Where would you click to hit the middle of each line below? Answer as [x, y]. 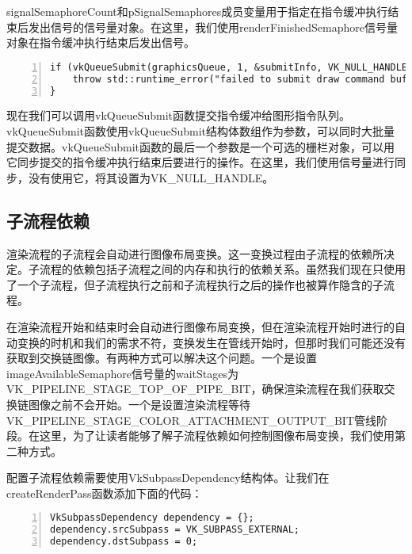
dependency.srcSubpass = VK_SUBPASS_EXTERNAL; [175, 530]
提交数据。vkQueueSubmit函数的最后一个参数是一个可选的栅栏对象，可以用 [201, 146]
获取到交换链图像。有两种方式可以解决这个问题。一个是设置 [162, 358]
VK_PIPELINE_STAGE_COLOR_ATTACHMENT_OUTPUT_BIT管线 [191, 420]
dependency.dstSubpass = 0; [124, 542]
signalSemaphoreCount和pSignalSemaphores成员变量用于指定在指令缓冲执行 [197, 11]
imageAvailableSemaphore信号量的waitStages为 [122, 373]
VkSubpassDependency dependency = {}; [152, 518]
